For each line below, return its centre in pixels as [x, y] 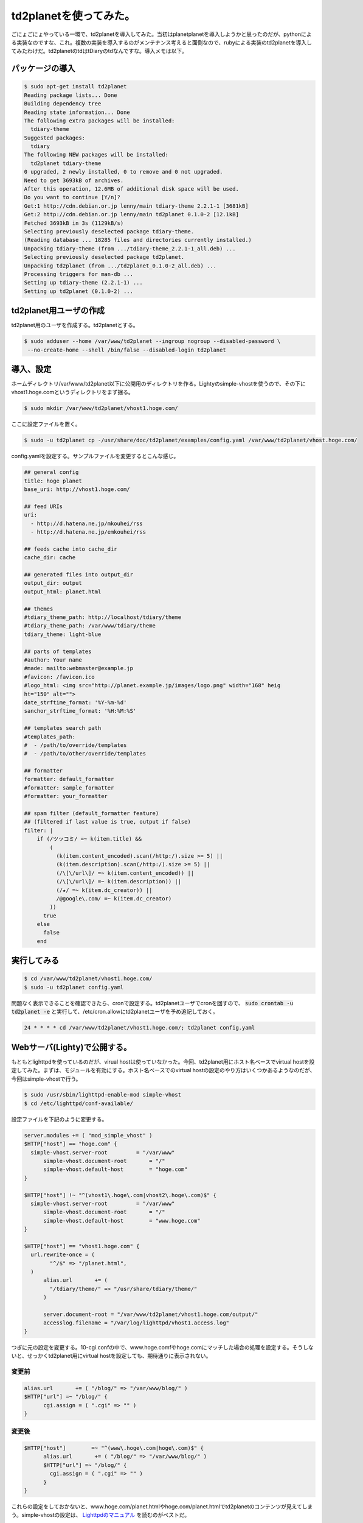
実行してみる [35, 960]
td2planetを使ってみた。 [73, 16]
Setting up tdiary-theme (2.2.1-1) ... [83, 283]
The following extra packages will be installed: [99, 121]
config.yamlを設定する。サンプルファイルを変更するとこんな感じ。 [95, 456]
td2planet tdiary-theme [66, 163]
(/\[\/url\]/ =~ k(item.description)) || [119, 882]
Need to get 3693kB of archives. [74, 180]
